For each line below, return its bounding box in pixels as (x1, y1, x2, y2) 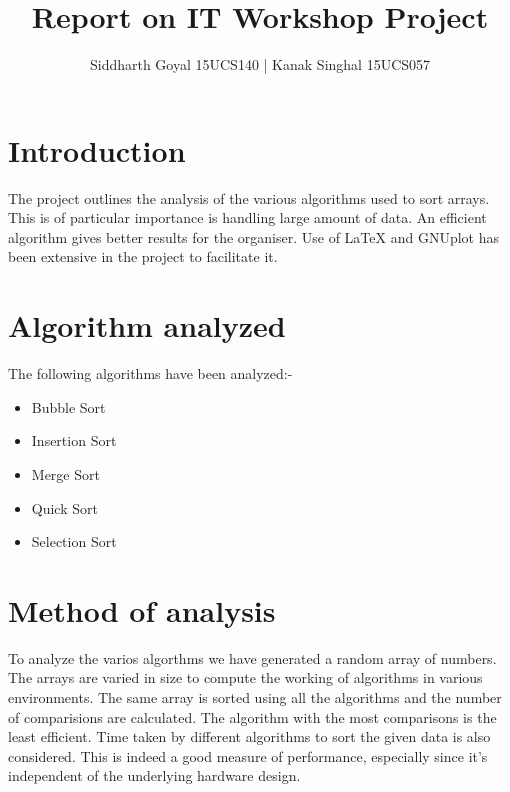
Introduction (8, 129, 186, 170)
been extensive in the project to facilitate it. (8, 246, 278, 267)
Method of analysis (8, 589, 276, 630)
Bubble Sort (31, 396, 106, 417)
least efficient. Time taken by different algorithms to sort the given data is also (8, 726, 491, 747)
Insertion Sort (31, 430, 117, 451)
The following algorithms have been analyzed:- (8, 363, 293, 384)
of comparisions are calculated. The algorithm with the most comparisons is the (8, 706, 497, 727)
